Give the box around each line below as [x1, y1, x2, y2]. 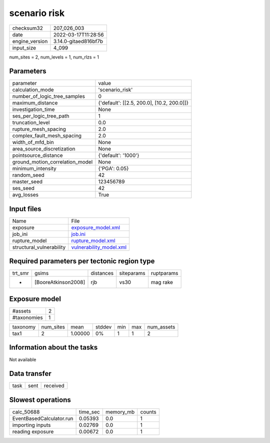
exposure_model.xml [71, 224, 120, 231]
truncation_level [12, 119, 50, 126]
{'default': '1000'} [98, 152, 139, 159]
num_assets [147, 323, 175, 330]
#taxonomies [12, 314, 43, 321]
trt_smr [12, 270, 29, 277]
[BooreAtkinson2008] [34, 279, 85, 286]
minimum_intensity [12, 165, 57, 172]
